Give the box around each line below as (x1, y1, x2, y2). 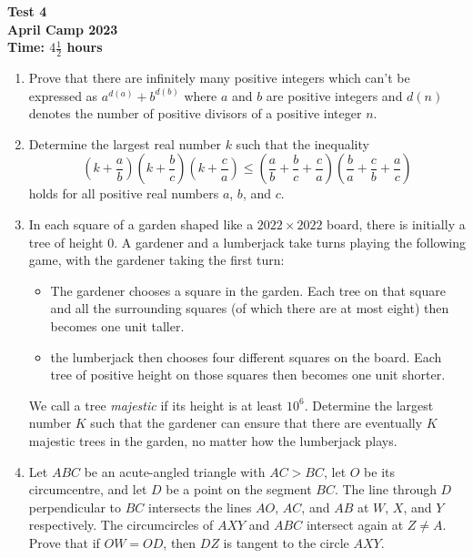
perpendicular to (28, 497, 122, 516)
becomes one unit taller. (50, 316, 185, 335)
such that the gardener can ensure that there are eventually (90, 413, 423, 432)
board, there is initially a (327, 214, 466, 233)
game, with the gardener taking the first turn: (28, 250, 285, 269)
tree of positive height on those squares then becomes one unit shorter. (50, 365, 446, 384)
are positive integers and (266, 86, 403, 105)
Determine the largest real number (28, 134, 221, 153)
